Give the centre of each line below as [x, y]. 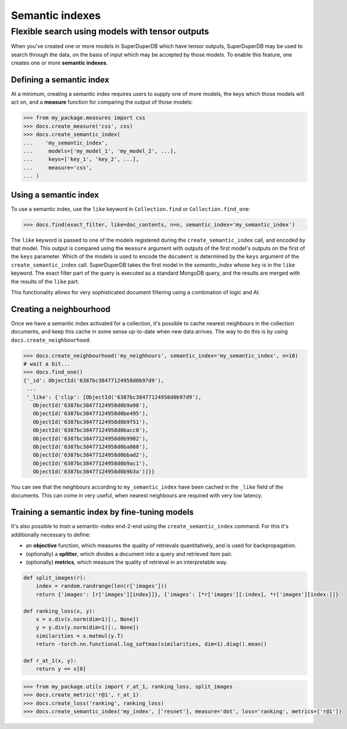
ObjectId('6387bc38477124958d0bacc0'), [91, 430]
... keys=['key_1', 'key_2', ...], [81, 159]
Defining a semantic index [60, 80]
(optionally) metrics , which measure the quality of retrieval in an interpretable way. [127, 562]
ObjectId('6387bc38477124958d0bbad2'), [91, 455]
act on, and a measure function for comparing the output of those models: [102, 102]
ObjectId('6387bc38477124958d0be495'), [91, 414]
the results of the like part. [45, 281]
